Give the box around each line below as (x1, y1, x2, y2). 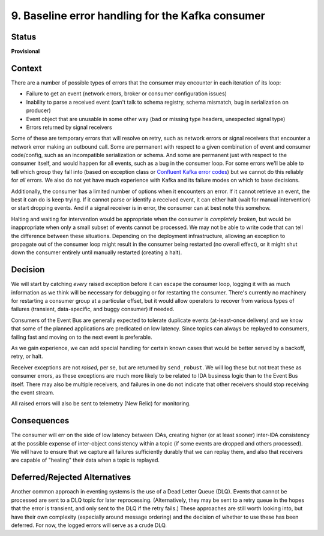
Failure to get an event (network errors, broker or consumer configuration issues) (26, 90, 227, 97)
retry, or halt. (11, 353, 43, 360)
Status (11, 32, 37, 42)
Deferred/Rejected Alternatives (11, 472, 131, 483)
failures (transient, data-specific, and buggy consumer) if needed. (11, 306, 175, 313)
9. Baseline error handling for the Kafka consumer (11, 9, 265, 22)
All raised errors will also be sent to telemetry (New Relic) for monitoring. (11, 400, 191, 407)
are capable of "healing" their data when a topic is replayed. (11, 456, 160, 464)
